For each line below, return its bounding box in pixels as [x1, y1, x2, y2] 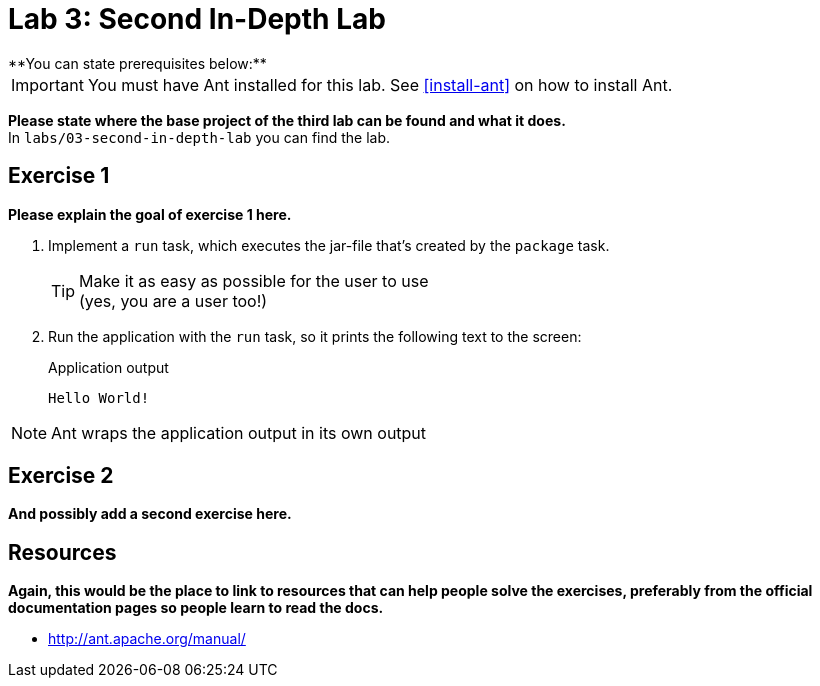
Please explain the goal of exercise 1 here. [8, 205, 292, 223]
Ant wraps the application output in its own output [51, 422, 427, 443]
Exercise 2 [8, 463, 114, 489]
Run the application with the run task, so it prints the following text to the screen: [48, 327, 582, 345]
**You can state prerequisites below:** [8, 54, 267, 72]
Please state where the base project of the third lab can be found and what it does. [8, 111, 566, 129]
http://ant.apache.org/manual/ [48, 630, 246, 648]
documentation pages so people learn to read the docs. [8, 599, 384, 617]
